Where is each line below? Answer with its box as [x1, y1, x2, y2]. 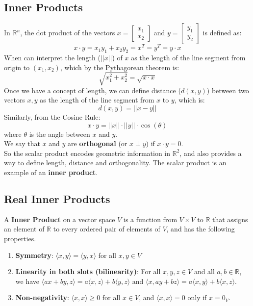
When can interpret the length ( [4, 52, 101, 63]
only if [187, 292, 207, 303]
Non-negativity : [15, 292, 69, 303]
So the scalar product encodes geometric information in [4, 148, 171, 158]
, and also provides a [179, 148, 242, 158]
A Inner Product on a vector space [4, 214, 115, 224]
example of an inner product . [4, 167, 98, 177]
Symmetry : [15, 250, 53, 260]
